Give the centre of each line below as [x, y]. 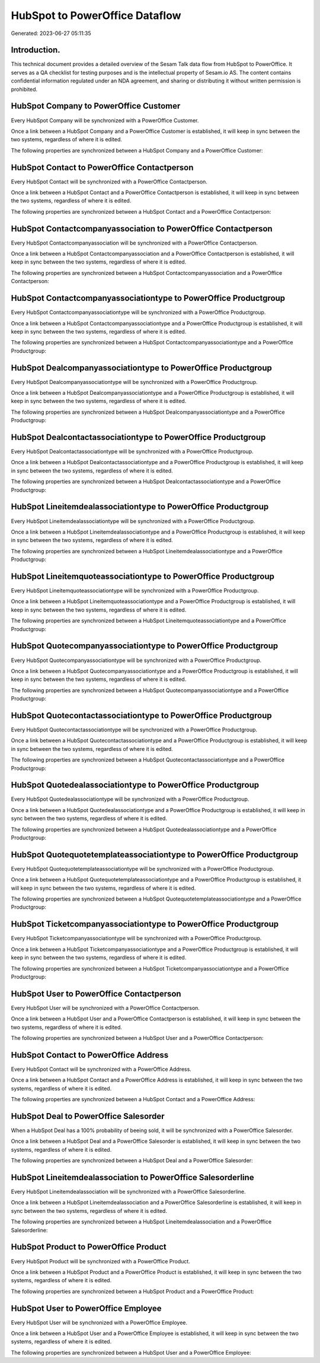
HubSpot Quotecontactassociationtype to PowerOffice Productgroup [141, 715]
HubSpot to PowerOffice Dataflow [96, 15]
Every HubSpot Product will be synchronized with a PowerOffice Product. [101, 1261]
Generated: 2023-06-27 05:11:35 [51, 33]
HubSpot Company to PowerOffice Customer [96, 106]
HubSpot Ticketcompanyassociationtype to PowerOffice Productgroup [145, 924]
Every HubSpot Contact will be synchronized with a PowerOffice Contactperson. [109, 182]
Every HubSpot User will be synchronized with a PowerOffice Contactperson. [105, 1008]
